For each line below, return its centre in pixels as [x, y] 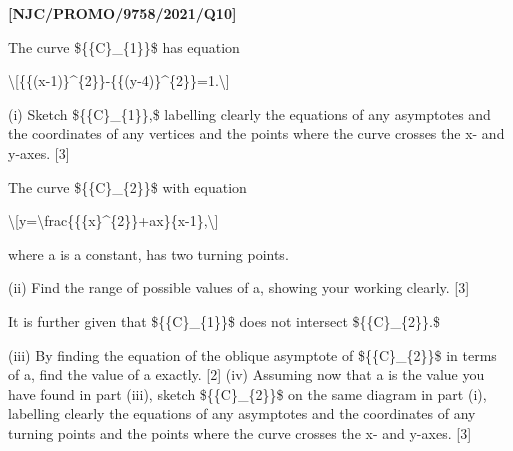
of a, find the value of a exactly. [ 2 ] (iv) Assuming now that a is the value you [246, 374]
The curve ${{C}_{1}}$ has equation [124, 46]
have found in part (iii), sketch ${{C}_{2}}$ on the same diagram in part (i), [247, 393]
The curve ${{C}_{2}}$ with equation [127, 186]
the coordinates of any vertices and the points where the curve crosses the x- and [256, 133]
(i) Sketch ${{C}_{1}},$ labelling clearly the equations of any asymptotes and [249, 113]
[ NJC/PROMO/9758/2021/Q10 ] [122, 13]
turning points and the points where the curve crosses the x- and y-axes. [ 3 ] [240, 432]
